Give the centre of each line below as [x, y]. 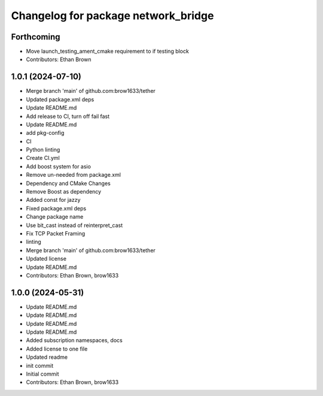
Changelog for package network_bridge [112, 16]
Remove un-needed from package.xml [73, 175]
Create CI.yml [43, 158]
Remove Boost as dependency [64, 192]
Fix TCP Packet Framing [56, 233]
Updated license [46, 259]
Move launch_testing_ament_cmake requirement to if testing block [108, 52]
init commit [40, 365]
